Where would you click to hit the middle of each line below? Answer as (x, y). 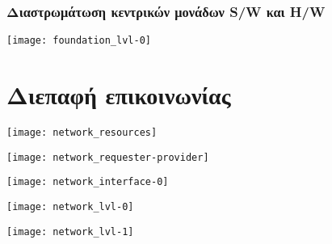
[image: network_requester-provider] (108, 157)
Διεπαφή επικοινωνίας (119, 95)
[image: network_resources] (82, 133)
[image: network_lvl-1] (70, 231)
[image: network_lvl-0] (70, 206)
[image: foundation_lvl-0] (79, 41)
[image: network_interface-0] (88, 182)
